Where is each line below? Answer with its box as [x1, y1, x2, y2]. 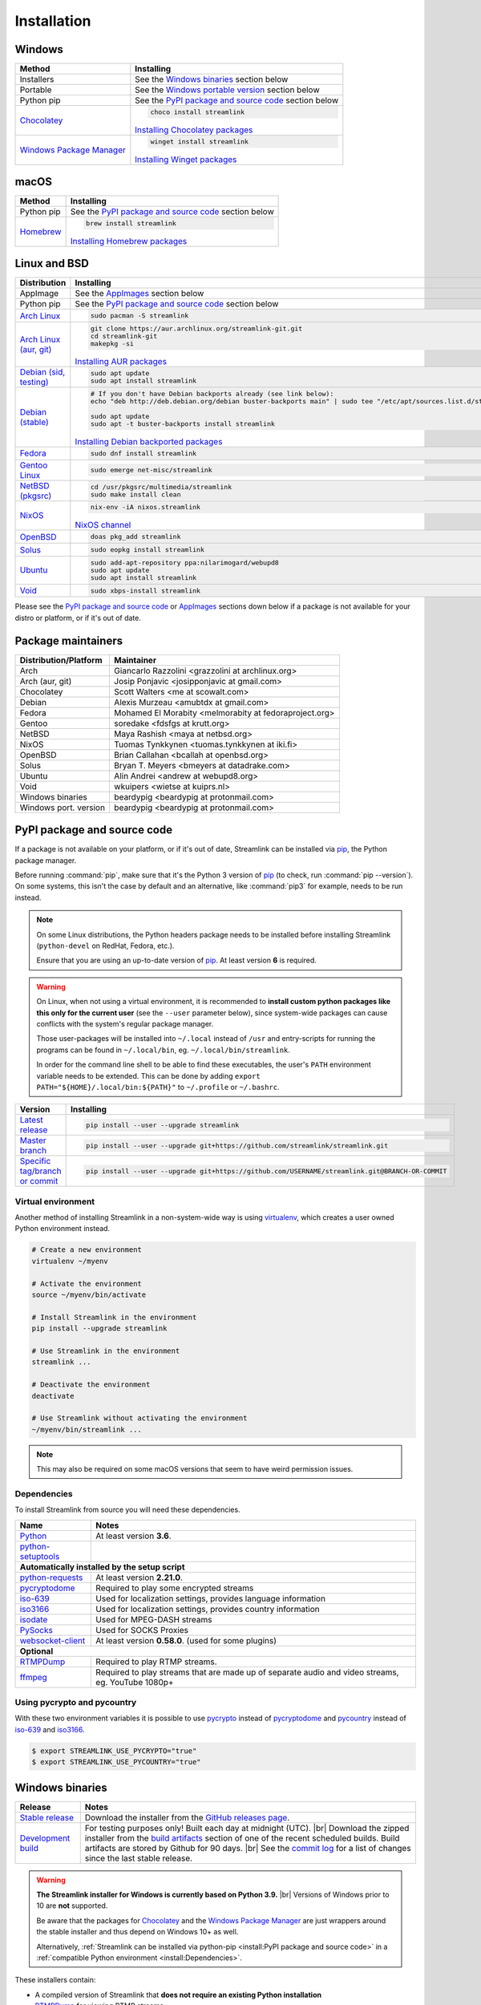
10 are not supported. [36, 1901, 108, 1910]
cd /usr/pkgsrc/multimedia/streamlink [90, 482, 232, 491]
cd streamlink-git [90, 332, 158, 341]
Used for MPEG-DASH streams [95, 1614, 212, 1625]
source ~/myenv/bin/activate [31, 1290, 147, 1299]
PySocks [19, 1624, 54, 1635]
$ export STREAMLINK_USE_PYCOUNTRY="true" [31, 1757, 201, 1767]
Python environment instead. [14, 1224, 111, 1233]
